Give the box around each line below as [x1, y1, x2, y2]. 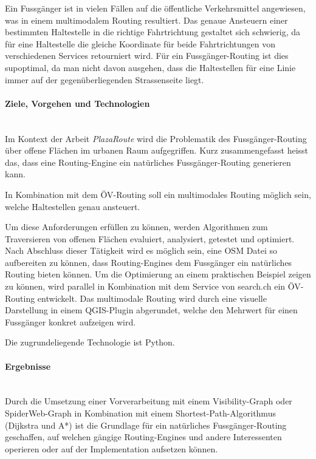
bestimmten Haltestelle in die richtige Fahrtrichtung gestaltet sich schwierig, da [5, 25, 301, 38]
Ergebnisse [5, 359, 51, 372]
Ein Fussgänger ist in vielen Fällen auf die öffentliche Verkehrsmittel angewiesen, [5, 2, 306, 14]
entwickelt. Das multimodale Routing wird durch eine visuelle [37, 291, 267, 304]
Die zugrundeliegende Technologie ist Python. [5, 336, 175, 348]
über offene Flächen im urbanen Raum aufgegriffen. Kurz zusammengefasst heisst [5, 144, 309, 157]
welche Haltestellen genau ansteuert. [5, 200, 140, 212]
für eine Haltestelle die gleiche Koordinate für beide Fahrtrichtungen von [5, 37, 276, 50]
